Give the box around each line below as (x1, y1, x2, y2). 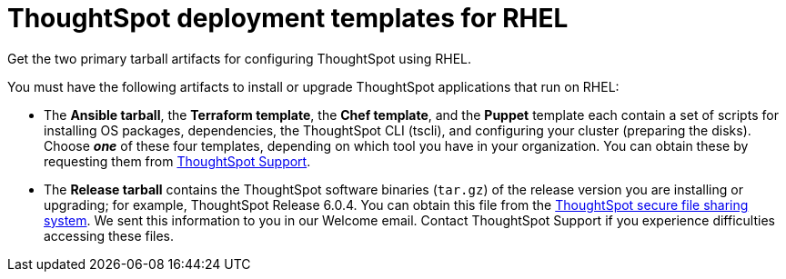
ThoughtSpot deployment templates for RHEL (7, 3, 569, 34)
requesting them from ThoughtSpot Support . (44, 153, 311, 169)
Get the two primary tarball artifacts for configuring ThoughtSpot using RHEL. (7, 50, 471, 66)
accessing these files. (44, 227, 175, 244)
